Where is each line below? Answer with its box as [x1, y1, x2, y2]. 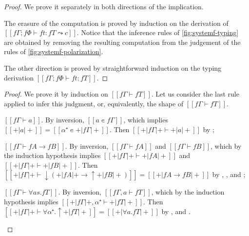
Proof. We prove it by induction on [4, 89, 108, 99]
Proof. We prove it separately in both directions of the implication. [4, 1, 204, 11]
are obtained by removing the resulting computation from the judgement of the [4, 37, 241, 47]
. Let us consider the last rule [151, 89, 239, 99]
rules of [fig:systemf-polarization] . [4, 46, 103, 57]
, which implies [123, 115, 168, 125]
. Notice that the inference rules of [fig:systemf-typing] [77, 27, 239, 38]
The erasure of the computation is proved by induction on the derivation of [4, 18, 229, 28]
